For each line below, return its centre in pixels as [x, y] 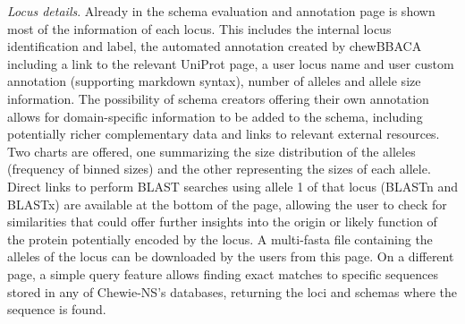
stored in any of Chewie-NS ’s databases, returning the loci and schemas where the [232, 291]
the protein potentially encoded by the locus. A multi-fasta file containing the [220, 239]
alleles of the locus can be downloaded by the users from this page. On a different [231, 256]
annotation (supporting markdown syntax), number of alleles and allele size [214, 81]
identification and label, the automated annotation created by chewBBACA [215, 46]
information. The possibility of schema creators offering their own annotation [218, 98]
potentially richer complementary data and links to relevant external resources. [224, 134]
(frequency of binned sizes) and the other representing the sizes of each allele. [219, 169]
